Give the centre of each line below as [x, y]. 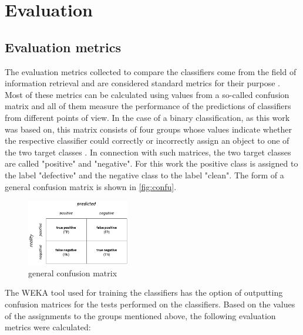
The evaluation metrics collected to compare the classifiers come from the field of [151, 71]
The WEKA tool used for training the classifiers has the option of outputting [144, 292]
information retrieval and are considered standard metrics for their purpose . [142, 83]
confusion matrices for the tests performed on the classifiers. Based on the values [150, 304]
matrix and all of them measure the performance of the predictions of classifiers [148, 106]
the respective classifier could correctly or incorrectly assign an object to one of [147, 141]
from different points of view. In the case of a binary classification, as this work [147, 117]
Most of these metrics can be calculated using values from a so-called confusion [147, 94]
